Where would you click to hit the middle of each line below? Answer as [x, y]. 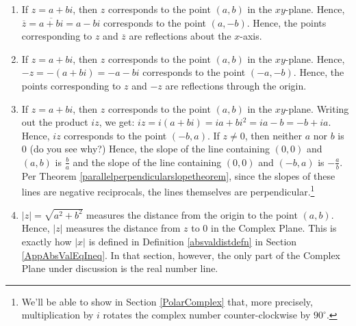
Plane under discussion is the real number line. [120, 268]
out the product [55, 122]
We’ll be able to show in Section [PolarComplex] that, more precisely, [167, 301]
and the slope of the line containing [147, 162]
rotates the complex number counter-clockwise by [207, 315]
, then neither [273, 135]
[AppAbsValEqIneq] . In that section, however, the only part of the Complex [181, 255]
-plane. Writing [317, 108]
